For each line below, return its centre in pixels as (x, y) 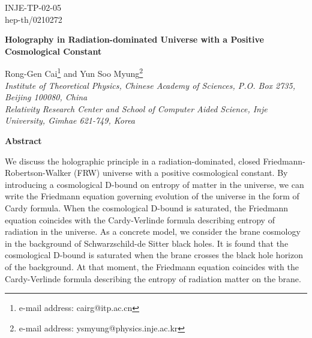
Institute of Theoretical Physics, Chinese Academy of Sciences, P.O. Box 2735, (150, 85)
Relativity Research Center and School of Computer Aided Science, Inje (136, 108)
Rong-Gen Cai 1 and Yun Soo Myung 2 (74, 73)
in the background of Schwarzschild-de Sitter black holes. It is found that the (147, 243)
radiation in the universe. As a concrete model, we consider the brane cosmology (153, 231)
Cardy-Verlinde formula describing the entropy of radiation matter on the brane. (153, 278)
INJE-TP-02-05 (33, 7)
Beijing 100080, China (46, 97)
